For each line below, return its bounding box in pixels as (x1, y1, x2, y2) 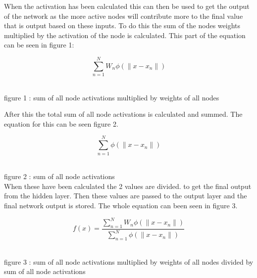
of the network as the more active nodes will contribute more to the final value (4, 10, 243, 21)
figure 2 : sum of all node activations (4, 171, 115, 182)
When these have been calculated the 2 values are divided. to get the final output (4, 181, 252, 191)
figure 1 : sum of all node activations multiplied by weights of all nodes (4, 92, 219, 102)
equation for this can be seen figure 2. (4, 118, 118, 129)
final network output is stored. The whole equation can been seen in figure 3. (4, 200, 238, 210)
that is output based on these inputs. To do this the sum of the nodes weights (4, 20, 240, 31)
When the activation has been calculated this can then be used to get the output (4, 1, 250, 11)
